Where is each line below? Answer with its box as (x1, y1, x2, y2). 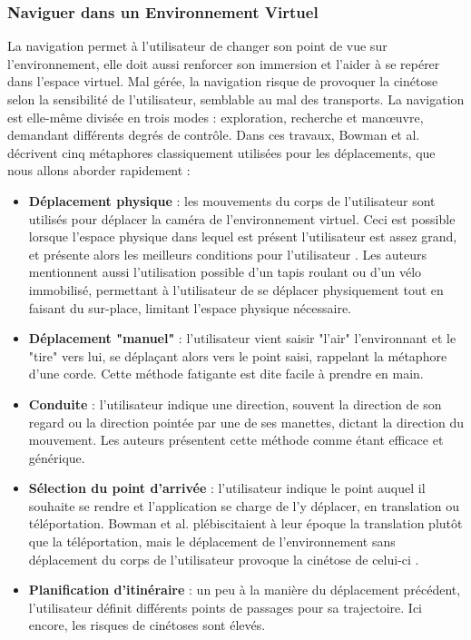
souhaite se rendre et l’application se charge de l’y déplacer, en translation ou (28, 496, 459, 515)
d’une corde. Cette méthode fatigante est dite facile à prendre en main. (28, 364, 424, 383)
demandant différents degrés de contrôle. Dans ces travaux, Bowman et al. (7, 125, 420, 144)
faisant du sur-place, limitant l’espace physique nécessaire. (28, 298, 351, 317)
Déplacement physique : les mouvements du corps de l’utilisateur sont (28, 191, 436, 210)
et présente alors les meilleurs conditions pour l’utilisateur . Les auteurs (28, 244, 427, 263)
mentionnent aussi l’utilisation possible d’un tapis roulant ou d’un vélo (28, 262, 422, 281)
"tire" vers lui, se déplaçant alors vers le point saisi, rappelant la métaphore (28, 346, 447, 365)
